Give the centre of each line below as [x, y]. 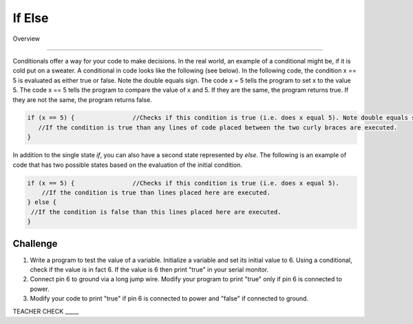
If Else [31, 18]
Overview [27, 39]
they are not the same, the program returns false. [83, 99]
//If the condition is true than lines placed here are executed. [156, 193]
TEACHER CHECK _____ [46, 311]
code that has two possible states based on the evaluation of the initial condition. [127, 165]
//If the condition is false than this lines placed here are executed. [156, 212]
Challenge [35, 244]
